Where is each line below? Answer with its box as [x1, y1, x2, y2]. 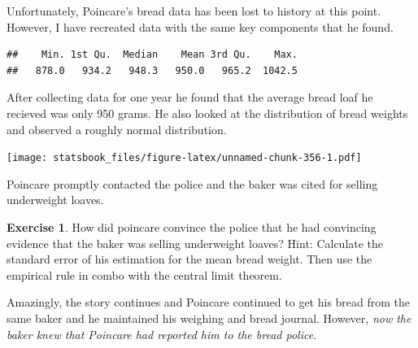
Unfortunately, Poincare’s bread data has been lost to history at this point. [7, 2, 381, 19]
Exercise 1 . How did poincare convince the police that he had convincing [7, 219, 377, 235]
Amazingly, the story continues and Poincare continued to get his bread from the [7, 294, 411, 311]
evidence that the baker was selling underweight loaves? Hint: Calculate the [7, 234, 384, 251]
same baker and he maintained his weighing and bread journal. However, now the [7, 309, 411, 326]
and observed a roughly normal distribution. [7, 120, 227, 137]
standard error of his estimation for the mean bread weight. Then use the [7, 250, 372, 268]
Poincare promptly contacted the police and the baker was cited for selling [7, 175, 378, 192]
